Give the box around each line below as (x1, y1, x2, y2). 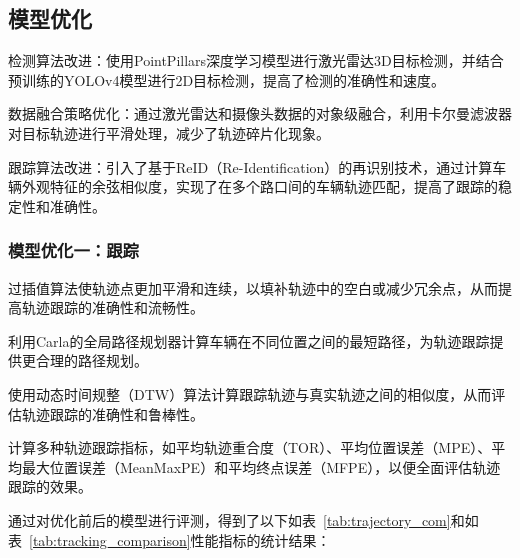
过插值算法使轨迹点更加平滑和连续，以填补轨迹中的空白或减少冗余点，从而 (8, 277, 498, 298)
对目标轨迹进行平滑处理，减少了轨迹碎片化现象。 (8, 122, 330, 143)
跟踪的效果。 (8, 476, 92, 497)
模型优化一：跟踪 (8, 238, 139, 263)
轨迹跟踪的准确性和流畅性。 (21, 297, 204, 318)
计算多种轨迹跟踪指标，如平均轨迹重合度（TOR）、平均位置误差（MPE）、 (8, 437, 492, 458)
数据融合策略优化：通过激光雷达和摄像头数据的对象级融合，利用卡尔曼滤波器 (8, 103, 512, 124)
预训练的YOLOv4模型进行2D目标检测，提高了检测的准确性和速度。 (8, 69, 446, 90)
